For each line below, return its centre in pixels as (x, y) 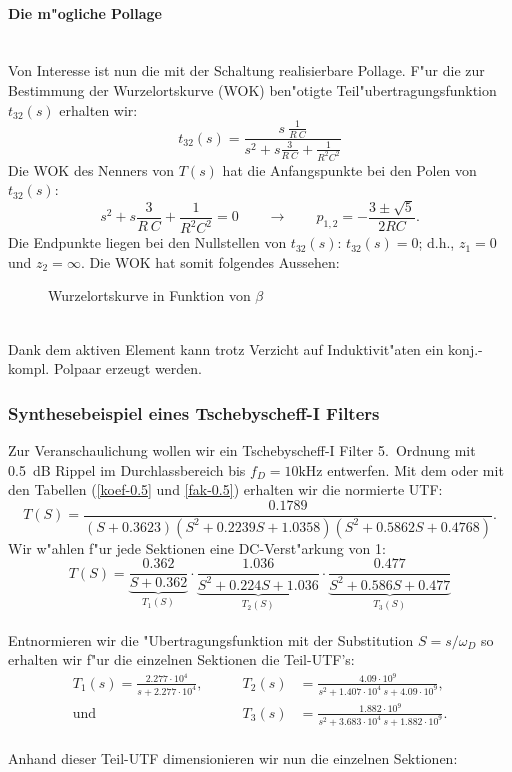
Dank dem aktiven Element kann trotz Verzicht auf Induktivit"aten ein (226, 348)
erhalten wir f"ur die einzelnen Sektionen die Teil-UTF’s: (181, 659)
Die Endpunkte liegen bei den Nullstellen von (147, 242)
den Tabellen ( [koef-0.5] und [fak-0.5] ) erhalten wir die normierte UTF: (225, 489)
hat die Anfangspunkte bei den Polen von (349, 169)
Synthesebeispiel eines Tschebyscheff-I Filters (194, 412)
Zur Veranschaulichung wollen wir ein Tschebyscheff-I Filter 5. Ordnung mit (242, 449)
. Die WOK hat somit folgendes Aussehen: (210, 261)
